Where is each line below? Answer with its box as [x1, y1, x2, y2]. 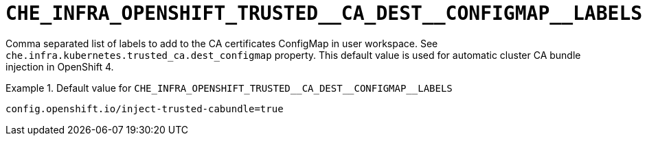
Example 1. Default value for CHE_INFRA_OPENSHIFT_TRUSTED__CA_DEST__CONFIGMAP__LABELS [5, 81, 453, 94]
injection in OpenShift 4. [5, 60, 114, 73]
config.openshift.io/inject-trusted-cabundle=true [5, 103, 284, 114]
